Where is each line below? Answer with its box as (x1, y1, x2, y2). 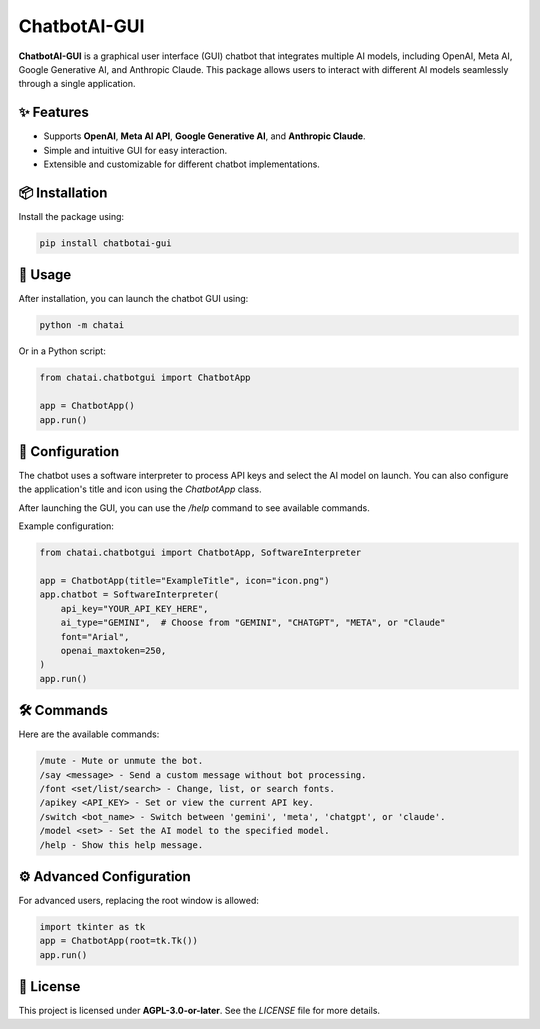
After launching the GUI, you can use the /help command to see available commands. (18, 501, 370, 514)
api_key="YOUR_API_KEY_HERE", (60, 603, 209, 614)
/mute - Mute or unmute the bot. (39, 755, 204, 767)
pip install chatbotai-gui (39, 237, 172, 249)
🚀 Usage (18, 266, 72, 284)
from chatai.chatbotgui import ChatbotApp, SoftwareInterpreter (39, 547, 362, 559)
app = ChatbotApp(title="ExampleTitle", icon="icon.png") (39, 575, 330, 586)
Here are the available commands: (18, 728, 160, 740)
